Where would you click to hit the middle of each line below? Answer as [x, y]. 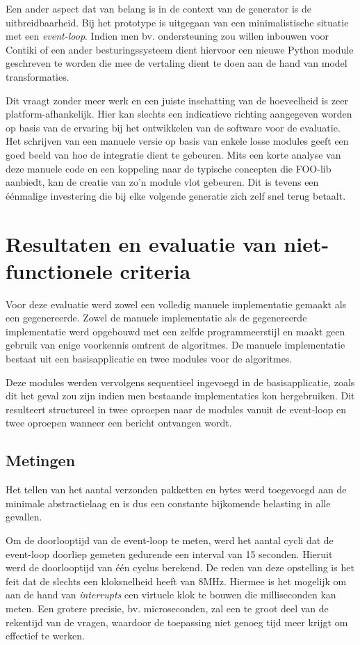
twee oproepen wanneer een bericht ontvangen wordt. [119, 423]
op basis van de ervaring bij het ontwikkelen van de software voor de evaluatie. [173, 127]
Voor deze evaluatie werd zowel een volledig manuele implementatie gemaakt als [176, 304]
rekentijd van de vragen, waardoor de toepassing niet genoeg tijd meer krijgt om [177, 622]
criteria [155, 270]
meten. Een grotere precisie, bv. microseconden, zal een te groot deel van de [167, 608]
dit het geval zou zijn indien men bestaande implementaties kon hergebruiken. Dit [180, 396]
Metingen [41, 460]
